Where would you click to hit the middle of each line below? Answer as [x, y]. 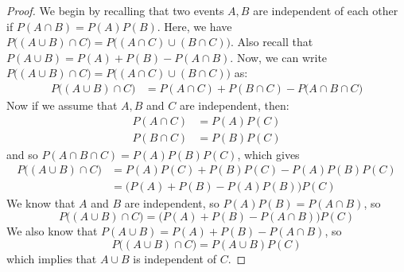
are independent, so [172, 203]
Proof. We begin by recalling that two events [115, 10]
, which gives [268, 154]
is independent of [175, 258]
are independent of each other [326, 10]
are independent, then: [234, 105]
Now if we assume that [62, 105]
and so [22, 154]
